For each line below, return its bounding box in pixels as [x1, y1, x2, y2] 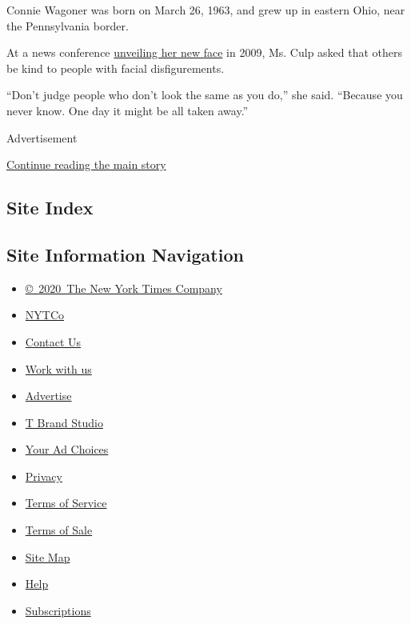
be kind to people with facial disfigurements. [6, 59, 225, 76]
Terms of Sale [25, 522, 93, 538]
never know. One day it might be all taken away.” [6, 102, 249, 118]
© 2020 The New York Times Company [25, 279, 222, 296]
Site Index [6, 195, 94, 220]
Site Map [25, 548, 70, 565]
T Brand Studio [25, 414, 103, 430]
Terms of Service [25, 494, 107, 511]
